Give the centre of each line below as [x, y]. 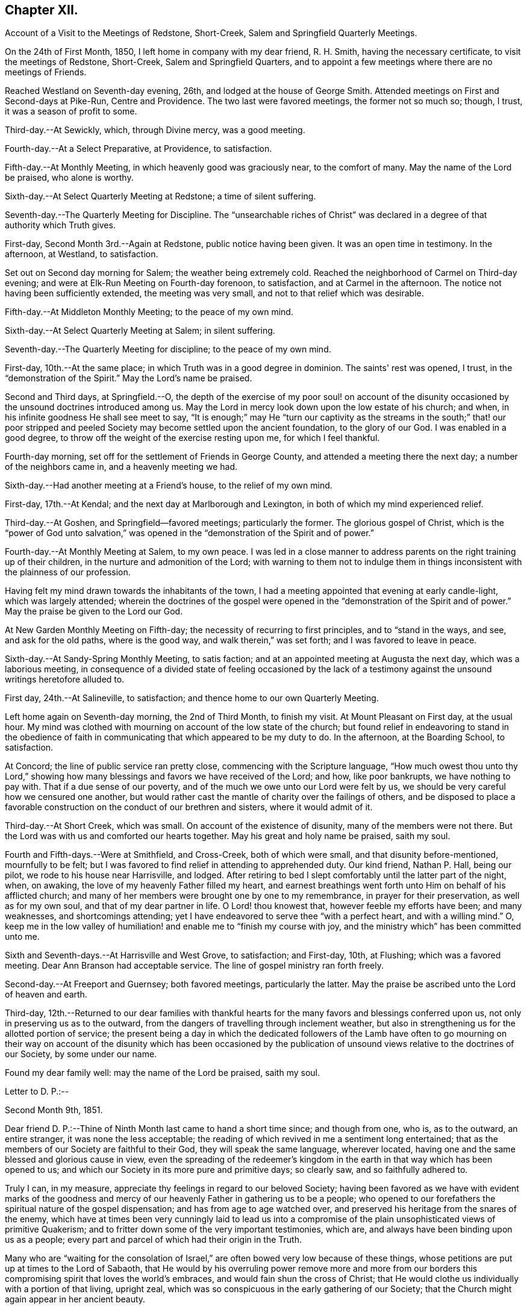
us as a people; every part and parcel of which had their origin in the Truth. [154, 1240]
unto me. [22, 937]
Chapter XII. [42, 10]
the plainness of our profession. [68, 572]
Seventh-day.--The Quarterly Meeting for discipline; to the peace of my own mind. [168, 349]
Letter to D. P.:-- [37, 1092]
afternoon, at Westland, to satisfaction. [82, 254]
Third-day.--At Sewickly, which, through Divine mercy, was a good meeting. [155, 130]
